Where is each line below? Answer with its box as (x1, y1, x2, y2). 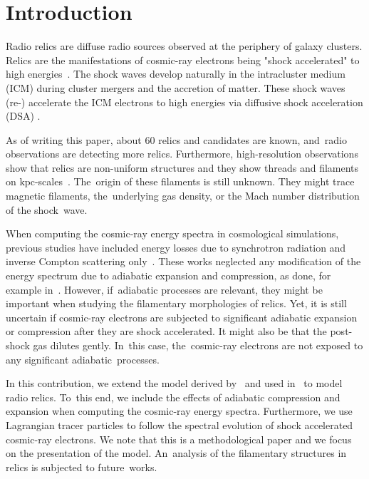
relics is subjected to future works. (6, 459, 157, 474)
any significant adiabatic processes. (6, 351, 160, 366)
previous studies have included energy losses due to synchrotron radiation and (6, 239, 346, 254)
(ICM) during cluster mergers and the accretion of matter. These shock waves (6, 80, 345, 95)
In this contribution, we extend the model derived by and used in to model (6, 376, 343, 391)
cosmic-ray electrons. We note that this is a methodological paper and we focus (6, 431, 352, 446)
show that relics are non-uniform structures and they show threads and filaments (6, 160, 359, 175)
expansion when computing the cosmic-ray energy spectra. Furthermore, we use (6, 403, 353, 418)
